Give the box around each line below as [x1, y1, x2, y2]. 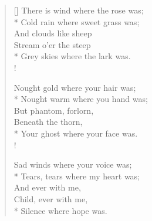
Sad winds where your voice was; [13, 158, 132, 171]
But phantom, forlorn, [13, 104, 94, 116]
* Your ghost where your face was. [13, 127, 138, 139]
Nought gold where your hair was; [13, 81, 136, 93]
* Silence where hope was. [13, 204, 107, 216]
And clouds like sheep [13, 27, 92, 39]
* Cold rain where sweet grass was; [13, 15, 140, 28]
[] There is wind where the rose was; [13, 4, 144, 16]
